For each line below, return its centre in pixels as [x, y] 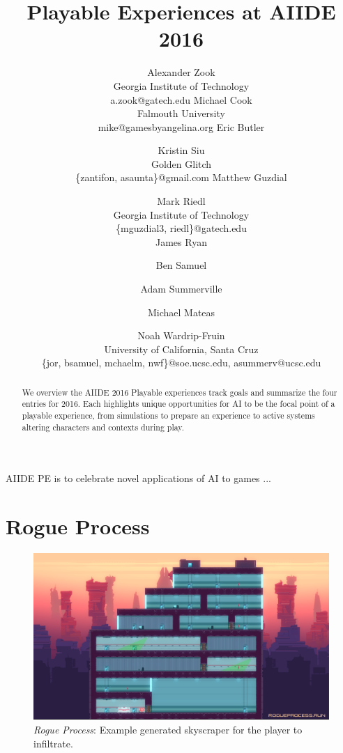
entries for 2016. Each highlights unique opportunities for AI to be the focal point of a [178, 404]
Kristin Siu [181, 150]
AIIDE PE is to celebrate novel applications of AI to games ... [138, 478]
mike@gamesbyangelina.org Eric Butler [181, 126]
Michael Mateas [181, 312]
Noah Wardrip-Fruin [181, 335]
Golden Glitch [181, 163]
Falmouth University [181, 113]
